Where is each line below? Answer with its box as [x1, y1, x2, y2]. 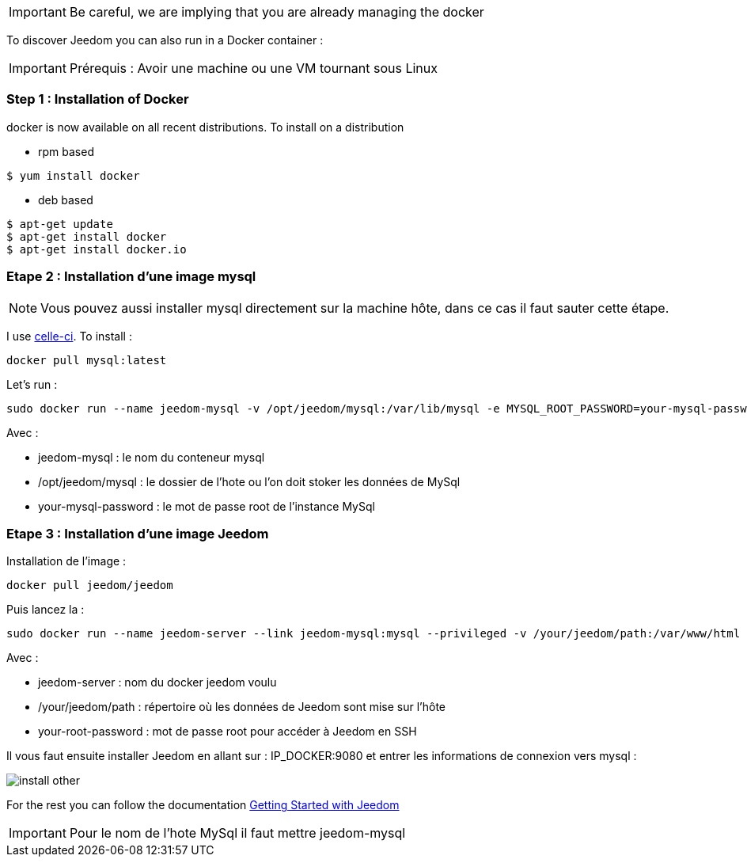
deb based [38, 192, 93, 207]
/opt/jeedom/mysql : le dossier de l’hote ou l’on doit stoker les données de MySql [38, 474, 461, 489]
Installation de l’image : [6, 554, 127, 568]
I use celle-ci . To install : [6, 329, 132, 343]
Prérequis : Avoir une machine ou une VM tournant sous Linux [69, 60, 438, 76]
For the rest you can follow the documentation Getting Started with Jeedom [6, 798, 400, 812]
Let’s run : [6, 377, 58, 391]
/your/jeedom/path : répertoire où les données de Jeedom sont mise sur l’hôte [38, 700, 446, 714]
